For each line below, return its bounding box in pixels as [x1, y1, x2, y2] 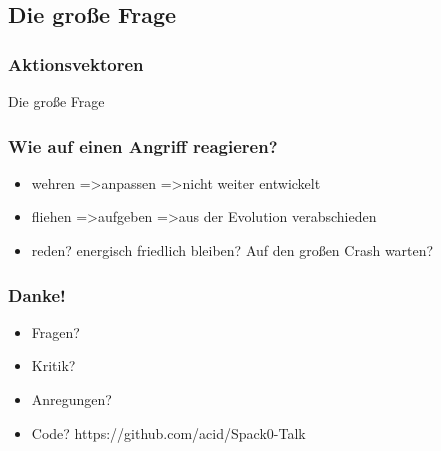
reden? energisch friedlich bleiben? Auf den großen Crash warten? [31, 240, 434, 260]
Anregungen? [31, 389, 112, 409]
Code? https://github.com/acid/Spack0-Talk [31, 422, 306, 443]
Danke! [8, 282, 66, 307]
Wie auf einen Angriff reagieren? [8, 133, 278, 158]
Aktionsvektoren [8, 51, 144, 76]
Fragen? [31, 321, 80, 342]
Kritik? [31, 355, 76, 376]
